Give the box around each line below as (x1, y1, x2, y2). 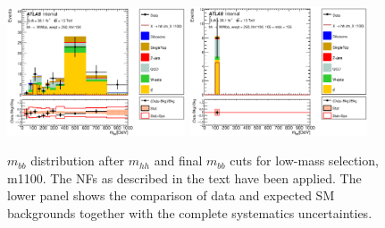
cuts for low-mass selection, (230, 151, 379, 170)
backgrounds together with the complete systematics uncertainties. (7, 203, 372, 222)
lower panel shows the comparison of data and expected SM (7, 186, 335, 205)
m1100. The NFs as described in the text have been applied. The (7, 168, 362, 187)
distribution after (30, 151, 124, 170)
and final (154, 151, 203, 170)
